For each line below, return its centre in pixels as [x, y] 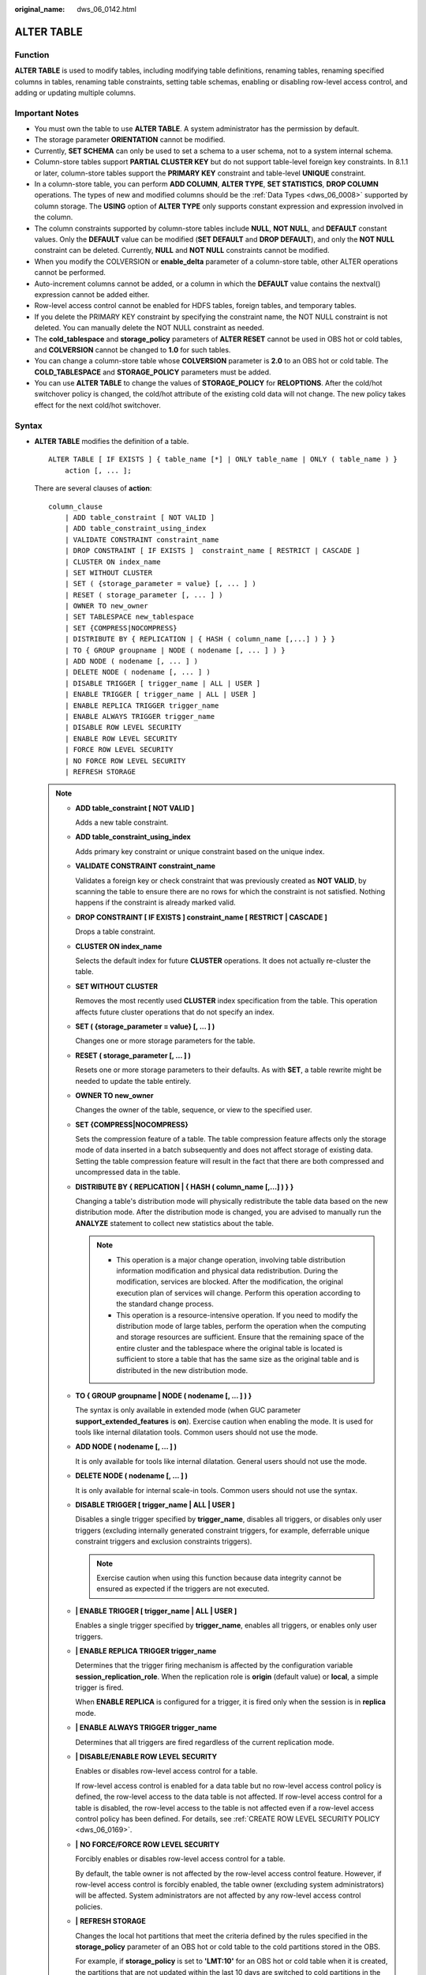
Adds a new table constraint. [122, 822]
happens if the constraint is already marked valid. [155, 903]
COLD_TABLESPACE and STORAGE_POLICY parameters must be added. [153, 372]
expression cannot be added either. [92, 294]
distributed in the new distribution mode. [182, 1370]
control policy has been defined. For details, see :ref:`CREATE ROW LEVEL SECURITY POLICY [228, 1819]
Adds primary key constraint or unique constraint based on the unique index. [200, 851]
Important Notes [47, 113]
